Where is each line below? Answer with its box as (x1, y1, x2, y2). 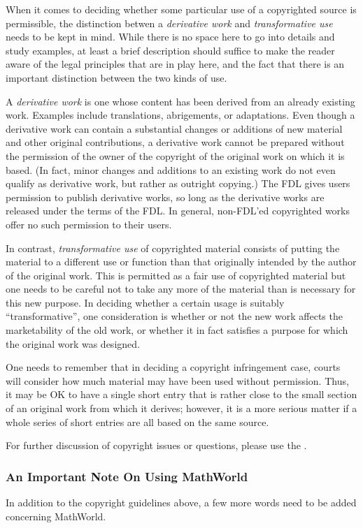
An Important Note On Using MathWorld (6, 467, 248, 485)
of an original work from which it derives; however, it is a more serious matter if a (6, 401, 357, 416)
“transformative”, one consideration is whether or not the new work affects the (6, 309, 343, 323)
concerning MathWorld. (6, 508, 106, 523)
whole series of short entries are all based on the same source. (6, 414, 269, 429)
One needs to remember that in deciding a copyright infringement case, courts (6, 360, 341, 374)
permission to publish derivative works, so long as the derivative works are (6, 189, 325, 204)
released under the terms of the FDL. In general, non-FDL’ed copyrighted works (6, 203, 350, 218)
